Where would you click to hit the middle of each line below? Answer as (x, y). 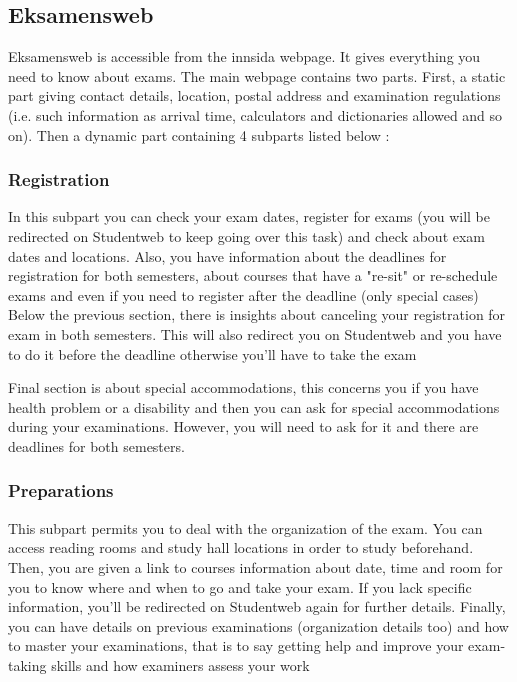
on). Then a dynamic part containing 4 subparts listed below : (199, 134)
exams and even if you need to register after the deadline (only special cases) (243, 294)
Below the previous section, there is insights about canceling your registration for (257, 314)
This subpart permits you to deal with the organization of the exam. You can (245, 527)
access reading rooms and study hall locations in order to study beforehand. (241, 547)
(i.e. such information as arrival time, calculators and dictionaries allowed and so (255, 114)
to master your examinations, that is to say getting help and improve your (236, 645)
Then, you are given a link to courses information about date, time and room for (255, 566)
